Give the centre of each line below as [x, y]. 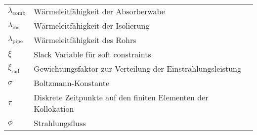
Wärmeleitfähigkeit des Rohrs [85, 40]
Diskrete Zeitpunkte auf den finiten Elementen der [121, 97]
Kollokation [54, 109]
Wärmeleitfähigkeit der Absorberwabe [99, 11]
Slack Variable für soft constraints [92, 54]
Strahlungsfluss [60, 123]
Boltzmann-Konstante [72, 83]
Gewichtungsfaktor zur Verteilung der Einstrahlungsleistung [138, 68]
